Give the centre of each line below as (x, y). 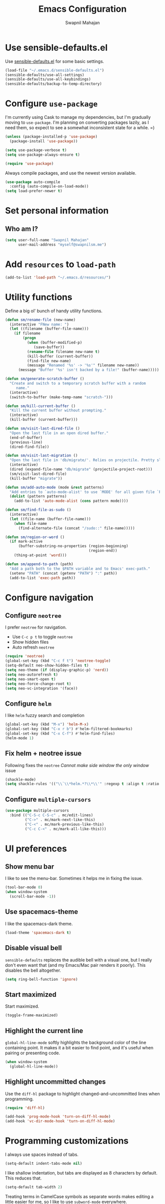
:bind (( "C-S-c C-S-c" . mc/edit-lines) (51, 815)
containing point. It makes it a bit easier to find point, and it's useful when (79, 1047)
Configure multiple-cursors (48, 799)
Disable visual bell (34, 948)
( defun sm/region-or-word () (35, 537)
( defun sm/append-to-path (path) (39, 564)
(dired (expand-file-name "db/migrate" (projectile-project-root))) (81, 469)
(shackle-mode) (21, 779)
